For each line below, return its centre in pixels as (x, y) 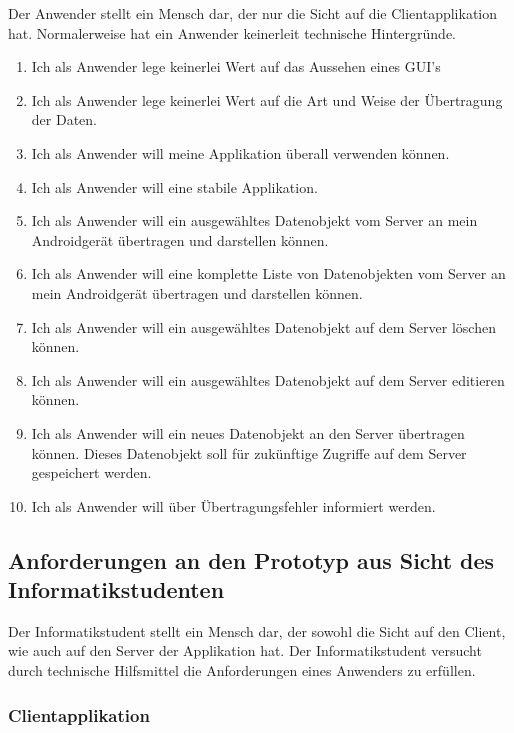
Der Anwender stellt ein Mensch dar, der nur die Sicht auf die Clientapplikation (253, 13)
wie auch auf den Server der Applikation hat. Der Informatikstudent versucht (245, 650)
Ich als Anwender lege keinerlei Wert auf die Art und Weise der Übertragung (267, 99)
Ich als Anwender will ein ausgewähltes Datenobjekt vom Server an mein (254, 220)
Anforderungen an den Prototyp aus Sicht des (251, 559)
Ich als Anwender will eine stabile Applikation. (174, 186)
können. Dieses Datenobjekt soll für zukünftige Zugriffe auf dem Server (249, 452)
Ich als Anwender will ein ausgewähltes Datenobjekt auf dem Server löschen (263, 326)
